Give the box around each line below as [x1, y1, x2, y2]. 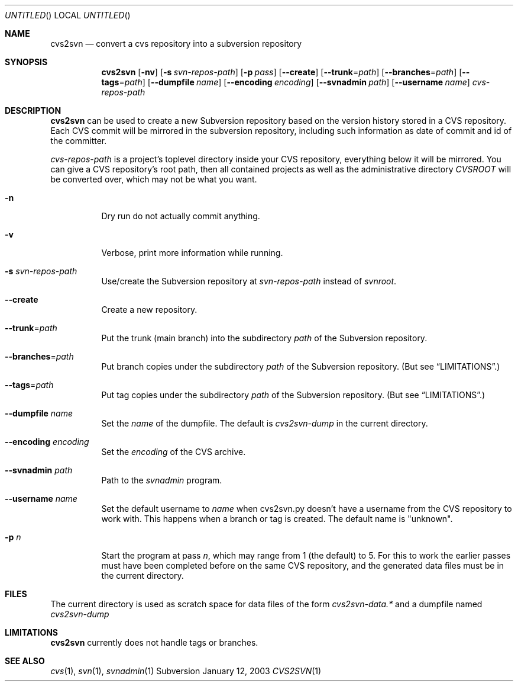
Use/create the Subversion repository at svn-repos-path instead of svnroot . [101, 276, 397, 286]
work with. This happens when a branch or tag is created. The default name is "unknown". [101, 514, 453, 524]
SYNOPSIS [5, 57, 48, 67]
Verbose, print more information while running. [101, 248, 283, 258]
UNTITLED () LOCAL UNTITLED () [5, 10, 131, 20]
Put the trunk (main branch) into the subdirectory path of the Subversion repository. [101, 333, 428, 343]
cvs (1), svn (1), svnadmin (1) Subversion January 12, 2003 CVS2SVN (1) [50, 666, 322, 676]
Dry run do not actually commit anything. [101, 211, 260, 221]
